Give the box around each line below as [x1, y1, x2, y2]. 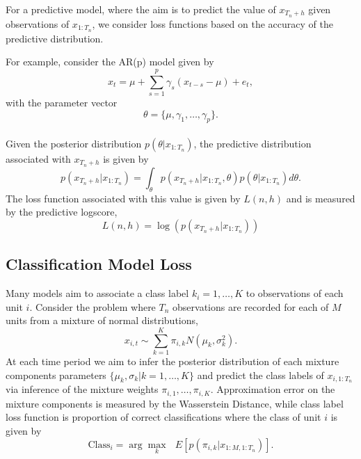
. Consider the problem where [29, 299, 156, 314]
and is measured [286, 191, 355, 205]
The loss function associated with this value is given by [6, 191, 241, 205]
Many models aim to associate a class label [6, 286, 189, 300]
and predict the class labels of [197, 367, 324, 382]
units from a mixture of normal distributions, [6, 313, 198, 328]
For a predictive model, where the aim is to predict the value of [6, 2, 276, 16]
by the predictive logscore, [6, 204, 118, 219]
